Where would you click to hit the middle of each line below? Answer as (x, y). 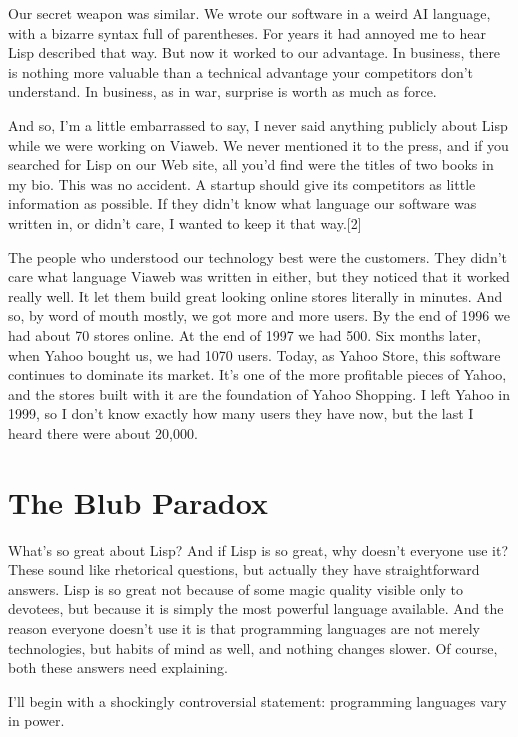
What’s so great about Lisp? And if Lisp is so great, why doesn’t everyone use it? (258, 549)
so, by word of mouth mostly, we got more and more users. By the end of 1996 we (259, 315)
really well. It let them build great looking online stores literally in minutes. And (255, 295)
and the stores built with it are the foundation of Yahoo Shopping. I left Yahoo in (259, 393)
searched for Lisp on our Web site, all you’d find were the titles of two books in (251, 164)
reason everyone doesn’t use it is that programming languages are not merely (244, 627)
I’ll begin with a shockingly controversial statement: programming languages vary (257, 700)
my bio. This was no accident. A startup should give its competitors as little (242, 183)
